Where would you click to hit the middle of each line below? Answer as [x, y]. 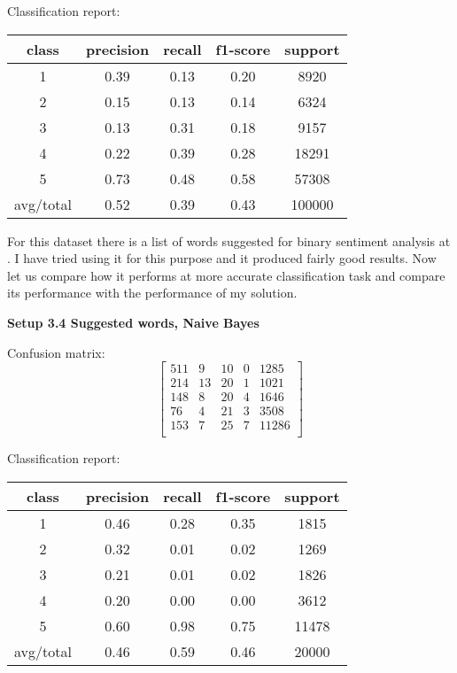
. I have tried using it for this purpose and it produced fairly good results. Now [222, 258]
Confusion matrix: [56, 352]
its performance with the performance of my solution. [152, 293]
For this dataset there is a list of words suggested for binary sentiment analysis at [229, 240]
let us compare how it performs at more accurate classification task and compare [226, 275]
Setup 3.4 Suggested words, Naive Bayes [133, 322]
